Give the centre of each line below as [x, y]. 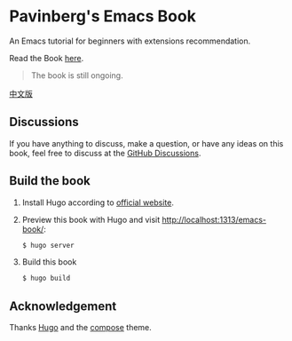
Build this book [49, 262]
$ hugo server [48, 245]
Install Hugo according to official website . [98, 202]
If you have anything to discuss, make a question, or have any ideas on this [146, 143]
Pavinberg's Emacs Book [103, 16]
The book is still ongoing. [77, 75]
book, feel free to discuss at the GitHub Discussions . [105, 153]
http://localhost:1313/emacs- [214, 219]
